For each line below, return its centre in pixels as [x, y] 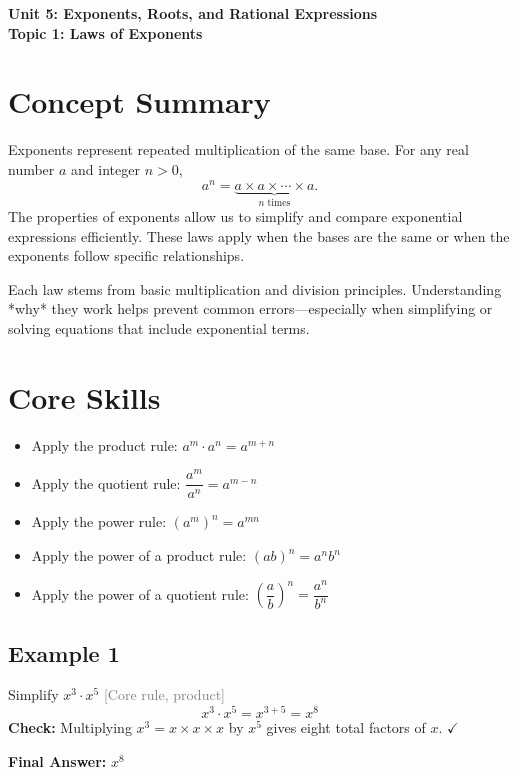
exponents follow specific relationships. [126, 255]
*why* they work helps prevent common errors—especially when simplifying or [250, 308]
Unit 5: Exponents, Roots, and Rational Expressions [193, 13]
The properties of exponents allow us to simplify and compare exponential [235, 216]
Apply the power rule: [99, 521]
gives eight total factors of [346, 727]
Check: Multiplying [70, 727]
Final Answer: [57, 760]
